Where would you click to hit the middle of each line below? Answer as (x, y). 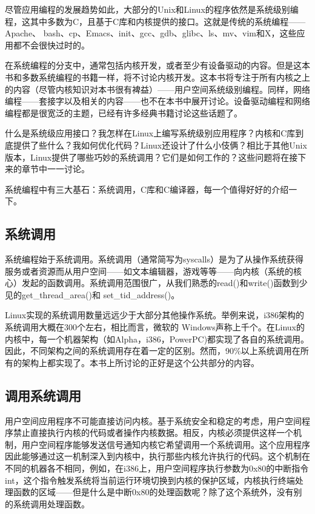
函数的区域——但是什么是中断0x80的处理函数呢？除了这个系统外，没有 (153, 492)
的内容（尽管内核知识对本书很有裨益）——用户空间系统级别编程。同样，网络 (157, 89)
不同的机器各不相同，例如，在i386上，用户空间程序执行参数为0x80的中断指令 (157, 468)
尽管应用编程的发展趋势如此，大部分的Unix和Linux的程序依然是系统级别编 (152, 9)
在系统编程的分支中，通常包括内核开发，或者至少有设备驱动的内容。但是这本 (157, 65)
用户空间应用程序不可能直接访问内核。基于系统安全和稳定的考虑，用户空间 (153, 420)
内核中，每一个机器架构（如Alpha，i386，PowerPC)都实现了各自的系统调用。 (157, 339)
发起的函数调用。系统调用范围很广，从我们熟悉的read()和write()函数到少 (164, 283)
